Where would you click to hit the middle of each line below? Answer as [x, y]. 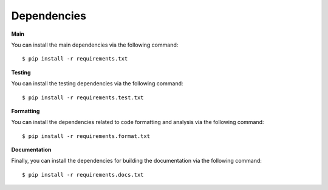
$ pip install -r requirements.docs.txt [83, 175]
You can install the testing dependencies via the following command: [97, 84]
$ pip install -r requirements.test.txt [83, 97]
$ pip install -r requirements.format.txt [86, 136]
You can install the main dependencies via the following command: [95, 45]
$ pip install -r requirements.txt [75, 59]
